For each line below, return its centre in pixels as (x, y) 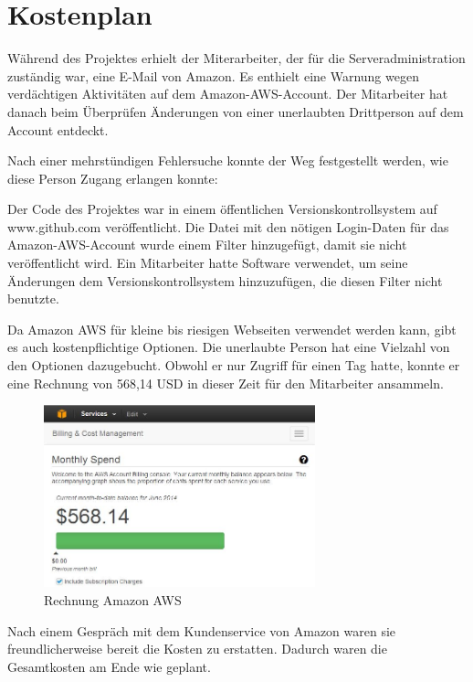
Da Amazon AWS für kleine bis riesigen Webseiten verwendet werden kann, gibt (232, 329)
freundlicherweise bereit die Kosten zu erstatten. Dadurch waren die (197, 649)
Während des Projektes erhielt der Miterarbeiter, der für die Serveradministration (236, 58)
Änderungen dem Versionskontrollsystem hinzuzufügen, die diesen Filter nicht (225, 280)
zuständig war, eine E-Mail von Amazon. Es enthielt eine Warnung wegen (213, 75)
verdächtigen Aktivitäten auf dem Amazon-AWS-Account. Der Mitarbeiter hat (228, 94)
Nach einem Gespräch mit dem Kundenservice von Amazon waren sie (202, 630)
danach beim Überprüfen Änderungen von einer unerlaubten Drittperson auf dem (236, 111)
